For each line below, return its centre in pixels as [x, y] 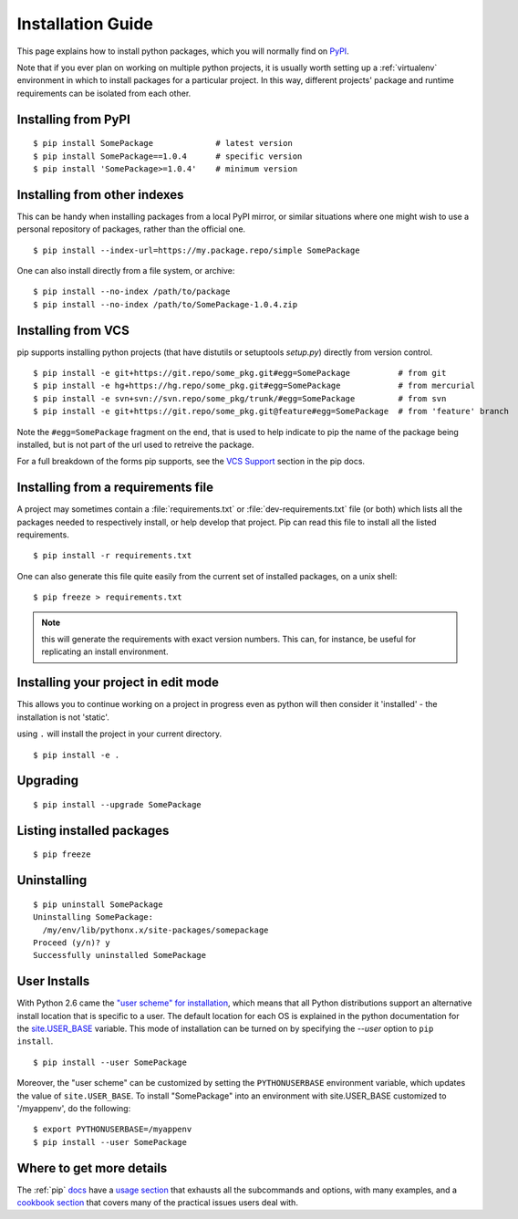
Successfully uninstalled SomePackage [120, 955]
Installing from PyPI [74, 119]
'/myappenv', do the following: [74, 1108]
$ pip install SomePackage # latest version [163, 143]
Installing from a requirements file [115, 488]
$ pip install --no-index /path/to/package [132, 292]
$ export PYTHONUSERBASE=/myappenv [113, 1130]
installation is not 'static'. [63, 717]
